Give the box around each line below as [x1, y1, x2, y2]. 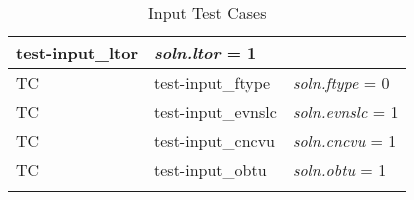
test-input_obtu [154, 158, 267, 181]
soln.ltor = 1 [154, 41, 257, 64]
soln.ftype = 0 [292, 71, 390, 94]
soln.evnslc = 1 [292, 100, 399, 123]
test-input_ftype [154, 71, 271, 94]
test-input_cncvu [154, 129, 276, 152]
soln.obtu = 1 [292, 158, 387, 181]
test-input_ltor [16, 41, 139, 64]
